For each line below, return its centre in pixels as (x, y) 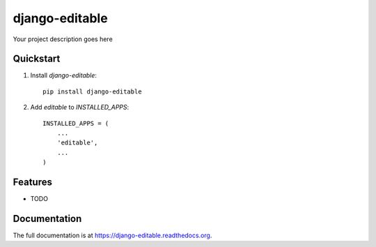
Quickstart (37, 59)
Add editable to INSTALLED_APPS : (80, 107)
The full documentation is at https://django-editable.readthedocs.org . (112, 235)
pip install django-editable (92, 91)
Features (32, 182)
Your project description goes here (63, 39)
